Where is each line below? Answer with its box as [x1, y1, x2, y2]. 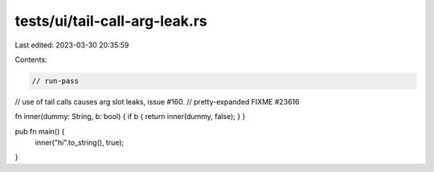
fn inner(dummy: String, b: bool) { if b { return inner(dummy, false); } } [14, 112, 246, 121]
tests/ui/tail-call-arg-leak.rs [14, 12, 208, 30]
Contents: [14, 55, 47, 64]
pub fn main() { [14, 126, 65, 136]
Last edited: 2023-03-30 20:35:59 [14, 40, 129, 50]
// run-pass [31, 76, 80, 85]
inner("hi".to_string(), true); [35, 137, 125, 148]
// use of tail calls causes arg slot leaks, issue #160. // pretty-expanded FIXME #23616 [14, 96, 300, 106]
